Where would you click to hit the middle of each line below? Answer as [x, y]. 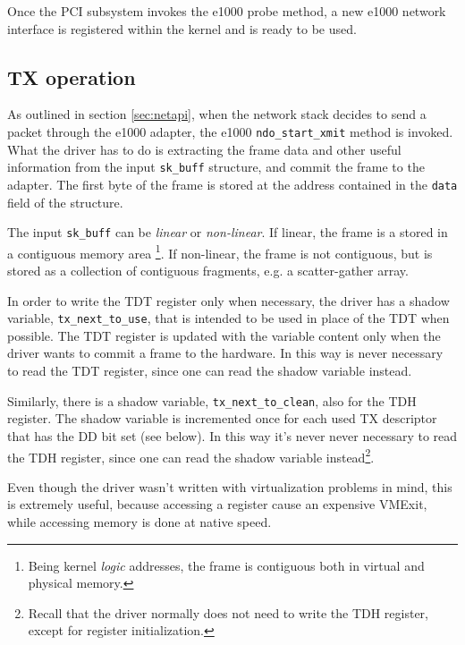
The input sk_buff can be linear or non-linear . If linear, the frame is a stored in [228, 232]
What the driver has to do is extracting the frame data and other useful [204, 149]
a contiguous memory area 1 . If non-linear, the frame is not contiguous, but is [220, 251]
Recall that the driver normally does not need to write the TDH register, [228, 612]
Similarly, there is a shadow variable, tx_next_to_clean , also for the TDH [212, 400]
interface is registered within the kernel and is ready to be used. [182, 28]
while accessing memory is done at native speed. [139, 521]
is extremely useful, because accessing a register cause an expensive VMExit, [217, 504]
